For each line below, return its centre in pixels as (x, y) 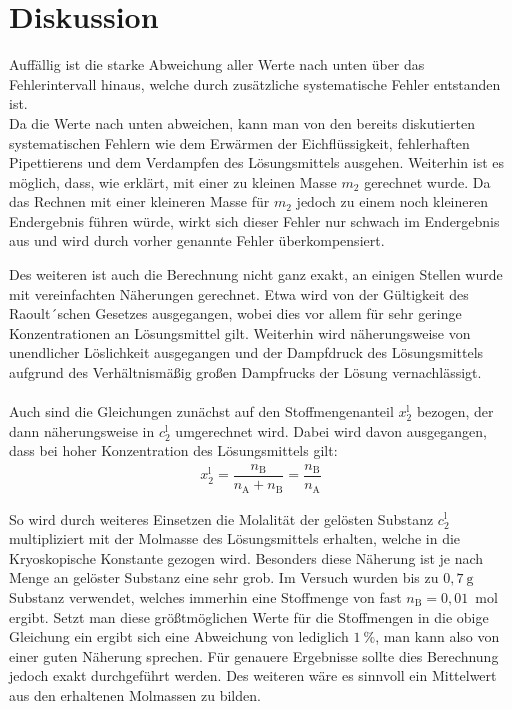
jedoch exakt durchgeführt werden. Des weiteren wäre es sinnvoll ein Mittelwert (253, 675)
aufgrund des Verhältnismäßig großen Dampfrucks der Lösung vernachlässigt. (245, 372)
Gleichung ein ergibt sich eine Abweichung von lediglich (179, 636)
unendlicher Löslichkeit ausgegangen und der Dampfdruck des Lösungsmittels (246, 352)
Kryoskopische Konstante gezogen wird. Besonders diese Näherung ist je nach (246, 557)
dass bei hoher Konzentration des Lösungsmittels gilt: (173, 450)
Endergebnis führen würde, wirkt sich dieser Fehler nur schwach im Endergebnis (254, 220)
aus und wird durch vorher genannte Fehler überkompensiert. (197, 240)
